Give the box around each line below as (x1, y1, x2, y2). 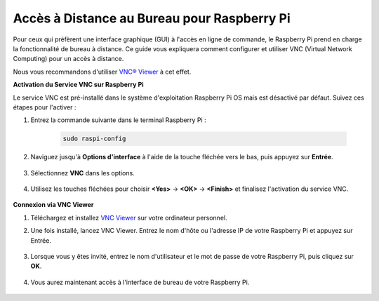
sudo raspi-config (62, 135, 126, 143)
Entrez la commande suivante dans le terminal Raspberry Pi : (30, 116, 206, 124)
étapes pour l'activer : (13, 102, 77, 112)
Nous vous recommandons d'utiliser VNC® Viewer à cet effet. (13, 67, 192, 76)
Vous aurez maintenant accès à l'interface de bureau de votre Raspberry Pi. (30, 278, 250, 286)
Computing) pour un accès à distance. (13, 55, 124, 63)
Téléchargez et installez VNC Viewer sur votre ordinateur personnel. (30, 213, 227, 222)
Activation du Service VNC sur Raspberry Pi (13, 81, 144, 89)
